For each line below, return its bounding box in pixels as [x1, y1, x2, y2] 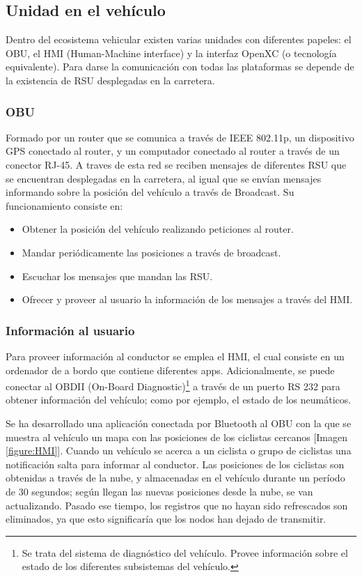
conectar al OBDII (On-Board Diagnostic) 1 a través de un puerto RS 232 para [6, 377, 340, 393]
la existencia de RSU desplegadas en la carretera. [6, 72, 215, 87]
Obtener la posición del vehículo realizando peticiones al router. [22, 222, 294, 236]
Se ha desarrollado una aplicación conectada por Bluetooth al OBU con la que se [6, 415, 352, 430]
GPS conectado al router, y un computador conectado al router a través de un [6, 144, 340, 158]
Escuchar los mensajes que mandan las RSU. [22, 268, 213, 283]
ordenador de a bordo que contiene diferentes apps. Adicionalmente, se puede [6, 362, 335, 377]
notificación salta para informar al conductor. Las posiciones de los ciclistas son [6, 456, 345, 471]
